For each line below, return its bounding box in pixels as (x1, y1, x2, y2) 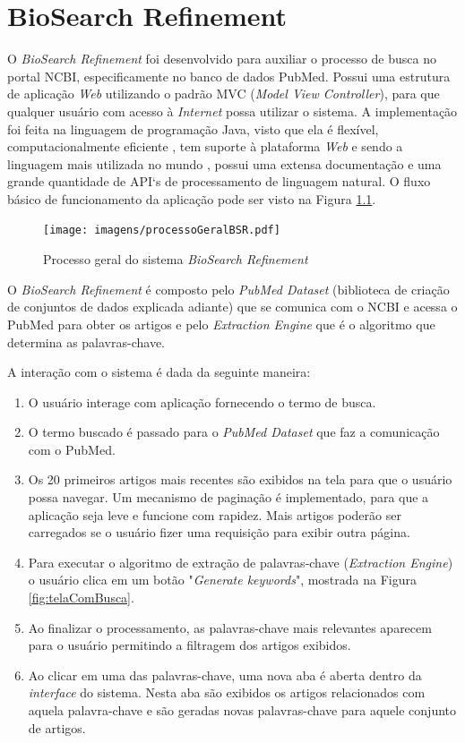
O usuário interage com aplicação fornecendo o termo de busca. (28, 392, 376, 411)
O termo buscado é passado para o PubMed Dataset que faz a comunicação (28, 423, 440, 441)
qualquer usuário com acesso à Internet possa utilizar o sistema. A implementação (7, 101, 458, 120)
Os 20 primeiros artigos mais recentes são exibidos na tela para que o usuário (28, 470, 452, 489)
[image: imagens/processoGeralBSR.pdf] (43, 224, 280, 237)
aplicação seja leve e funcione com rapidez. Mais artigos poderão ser (28, 505, 401, 524)
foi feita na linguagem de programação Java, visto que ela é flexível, (7, 119, 379, 138)
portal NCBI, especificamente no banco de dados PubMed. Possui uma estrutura (7, 66, 451, 85)
